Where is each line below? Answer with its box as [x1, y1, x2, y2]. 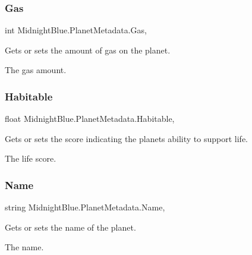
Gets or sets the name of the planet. [5, 221, 136, 233]
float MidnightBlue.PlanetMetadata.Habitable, [5, 112, 175, 125]
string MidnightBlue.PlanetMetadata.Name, [5, 201, 165, 213]
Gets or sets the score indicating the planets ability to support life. [5, 132, 248, 144]
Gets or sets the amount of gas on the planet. [5, 43, 171, 56]
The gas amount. [5, 64, 67, 76]
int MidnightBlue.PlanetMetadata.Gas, [5, 24, 147, 36]
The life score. [5, 152, 56, 165]
